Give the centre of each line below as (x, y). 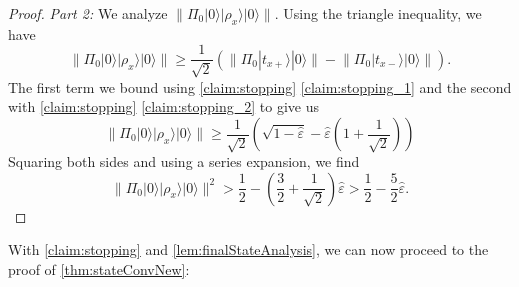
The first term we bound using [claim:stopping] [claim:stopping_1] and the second (260, 86)
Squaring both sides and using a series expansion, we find (184, 161)
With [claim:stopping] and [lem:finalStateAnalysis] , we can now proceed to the (248, 249)
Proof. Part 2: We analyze (88, 13)
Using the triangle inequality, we (382, 13)
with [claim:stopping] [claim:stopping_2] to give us (164, 106)
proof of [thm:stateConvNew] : (99, 268)
